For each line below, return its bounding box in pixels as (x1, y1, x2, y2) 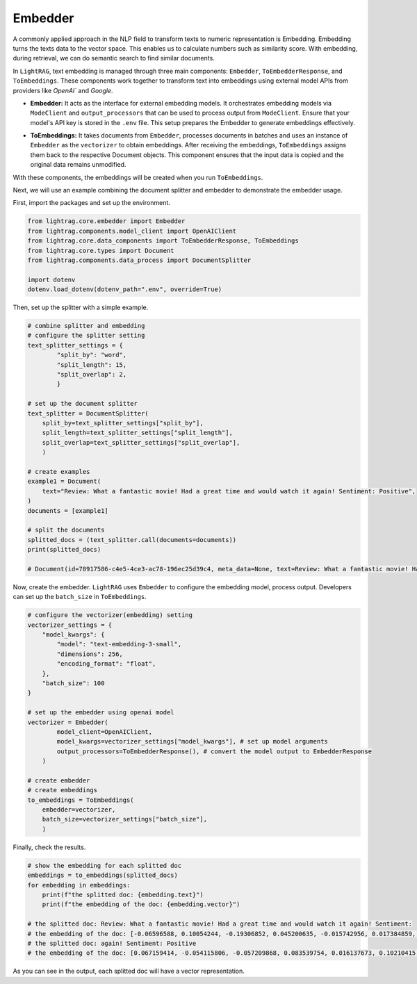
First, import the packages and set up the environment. (13, 199, 170, 207)
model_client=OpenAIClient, (56, 728, 153, 736)
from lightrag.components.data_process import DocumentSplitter (27, 256, 252, 264)
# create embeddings (27, 786, 97, 794)
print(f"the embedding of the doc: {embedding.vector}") (42, 901, 240, 908)
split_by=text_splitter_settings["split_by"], (42, 419, 204, 427)
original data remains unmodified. (30, 161, 126, 169)
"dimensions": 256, (56, 650, 123, 658)
